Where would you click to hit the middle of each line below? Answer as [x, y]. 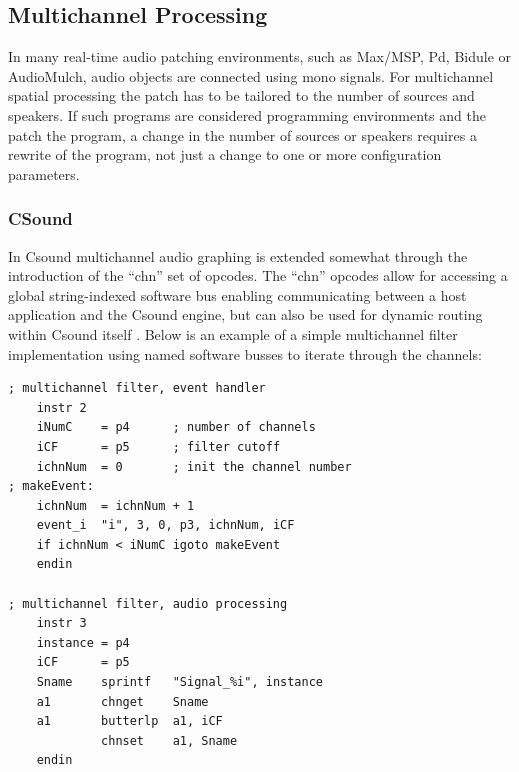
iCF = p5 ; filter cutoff [158, 446]
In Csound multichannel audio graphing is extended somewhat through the [238, 255]
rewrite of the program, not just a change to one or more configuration [225, 154]
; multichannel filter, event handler [137, 388]
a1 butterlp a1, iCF [129, 721]
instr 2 [61, 407]
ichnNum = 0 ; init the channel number [194, 466]
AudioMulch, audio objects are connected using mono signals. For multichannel [251, 75]
